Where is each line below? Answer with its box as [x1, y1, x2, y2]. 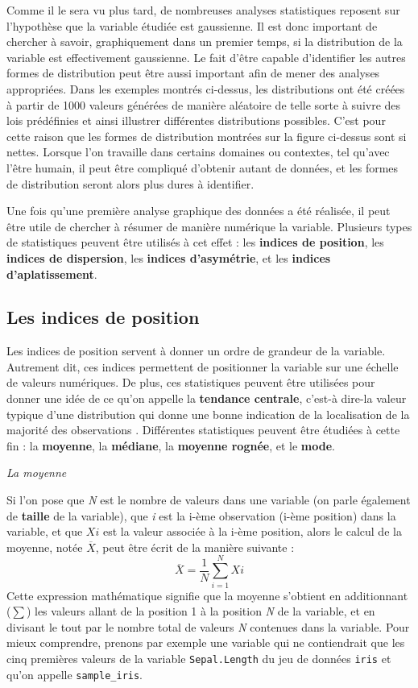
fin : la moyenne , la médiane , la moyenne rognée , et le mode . [6, 437, 335, 454]
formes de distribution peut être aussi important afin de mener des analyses [6, 64, 380, 81]
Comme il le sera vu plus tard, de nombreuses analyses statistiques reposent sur [6, 2, 400, 18]
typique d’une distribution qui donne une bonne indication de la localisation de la [6, 405, 410, 422]
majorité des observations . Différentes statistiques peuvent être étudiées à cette [6, 421, 400, 438]
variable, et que [6, 523, 83, 540]
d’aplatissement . [6, 265, 97, 282]
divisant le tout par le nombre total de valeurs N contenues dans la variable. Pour [6, 618, 410, 635]
